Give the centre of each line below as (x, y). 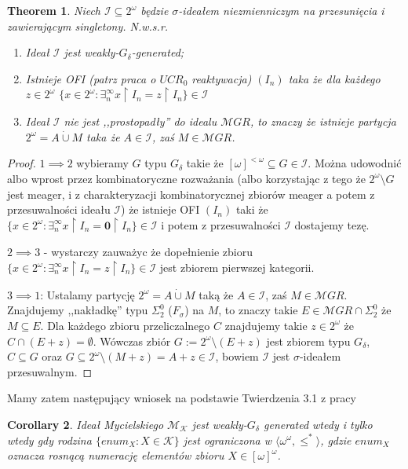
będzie (155, 10)
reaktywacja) (222, 78)
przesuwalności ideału (59, 209)
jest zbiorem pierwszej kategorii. (237, 267)
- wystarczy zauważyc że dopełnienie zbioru (148, 252)
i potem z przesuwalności (221, 224)
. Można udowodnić (355, 163)
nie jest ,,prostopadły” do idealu (140, 121)
